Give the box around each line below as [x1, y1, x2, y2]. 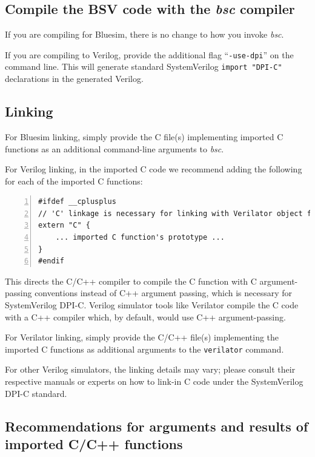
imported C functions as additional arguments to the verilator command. [5, 342, 284, 355]
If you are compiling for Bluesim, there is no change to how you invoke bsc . [5, 28, 284, 41]
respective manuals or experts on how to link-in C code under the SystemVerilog [5, 375, 303, 388]
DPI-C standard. [5, 387, 67, 399]
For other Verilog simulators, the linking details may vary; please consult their [5, 363, 296, 376]
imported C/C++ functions [5, 435, 183, 453]
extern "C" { [38, 221, 90, 230]
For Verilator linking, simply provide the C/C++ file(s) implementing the [5, 331, 279, 344]
